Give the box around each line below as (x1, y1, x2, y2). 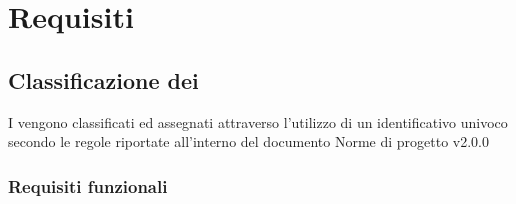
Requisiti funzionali (8, 173, 168, 198)
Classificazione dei (8, 64, 199, 95)
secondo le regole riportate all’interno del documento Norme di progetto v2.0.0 (8, 131, 489, 152)
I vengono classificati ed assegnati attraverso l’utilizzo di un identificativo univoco (8, 111, 508, 132)
